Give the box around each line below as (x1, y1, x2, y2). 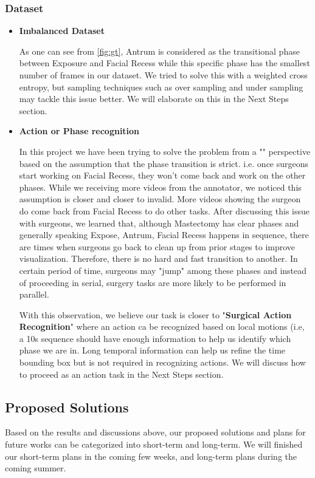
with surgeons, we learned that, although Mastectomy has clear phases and (19, 216, 299, 229)
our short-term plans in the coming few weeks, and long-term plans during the (5, 449, 297, 462)
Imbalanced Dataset (19, 24, 105, 37)
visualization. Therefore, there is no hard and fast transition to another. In (19, 252, 298, 265)
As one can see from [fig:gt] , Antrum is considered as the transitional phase (19, 44, 300, 57)
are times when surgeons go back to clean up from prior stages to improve (19, 240, 296, 253)
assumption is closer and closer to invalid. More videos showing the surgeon (19, 193, 301, 205)
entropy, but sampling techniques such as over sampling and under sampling (19, 80, 303, 93)
